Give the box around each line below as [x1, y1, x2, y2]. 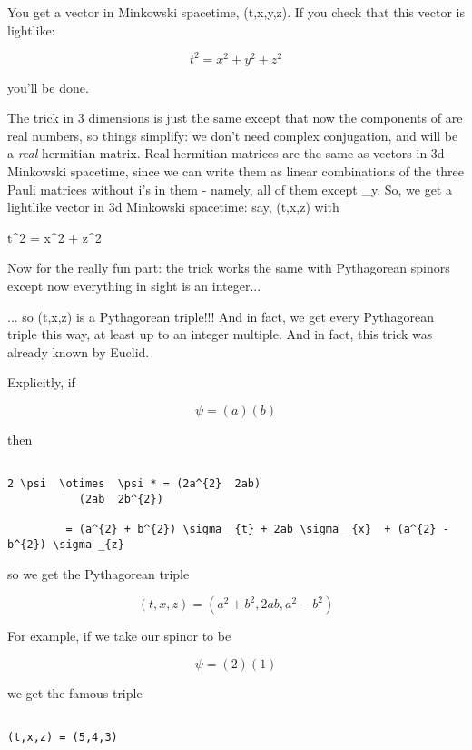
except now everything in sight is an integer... [7, 276, 261, 295]
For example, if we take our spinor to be [7, 626, 231, 645]
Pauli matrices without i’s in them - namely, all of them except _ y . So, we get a [7, 179, 452, 198]
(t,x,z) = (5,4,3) [7, 730, 118, 744]
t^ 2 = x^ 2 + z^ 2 [7, 227, 102, 246]
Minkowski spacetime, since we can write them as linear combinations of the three [7, 162, 464, 181]
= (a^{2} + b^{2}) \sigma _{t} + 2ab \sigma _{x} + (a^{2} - [65, 523, 449, 536]
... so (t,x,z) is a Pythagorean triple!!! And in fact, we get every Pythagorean [7, 306, 435, 325]
